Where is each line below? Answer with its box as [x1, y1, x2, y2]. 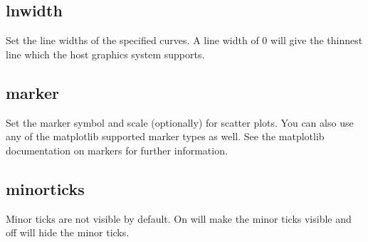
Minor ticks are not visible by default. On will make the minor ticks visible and [6, 211, 352, 226]
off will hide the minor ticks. [6, 225, 130, 240]
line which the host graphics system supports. [6, 46, 205, 61]
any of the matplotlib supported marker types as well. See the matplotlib [6, 129, 325, 144]
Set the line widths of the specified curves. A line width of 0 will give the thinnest [6, 33, 363, 48]
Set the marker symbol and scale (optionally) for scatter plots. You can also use [6, 115, 354, 130]
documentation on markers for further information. [6, 142, 228, 157]
